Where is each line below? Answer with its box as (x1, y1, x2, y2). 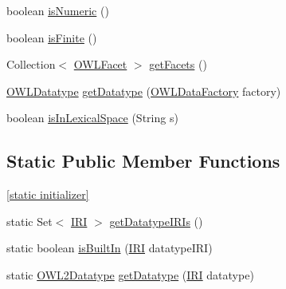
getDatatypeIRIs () (109, 212, 203, 229)
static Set (6, 212, 53, 229)
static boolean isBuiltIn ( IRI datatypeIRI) (6, 240, 213, 256)
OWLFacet (73, 56, 127, 73)
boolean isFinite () (6, 29, 97, 46)
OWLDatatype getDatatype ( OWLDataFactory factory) (6, 82, 281, 99)
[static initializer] (6, 186, 89, 203)
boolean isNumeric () (6, 2, 109, 18)
